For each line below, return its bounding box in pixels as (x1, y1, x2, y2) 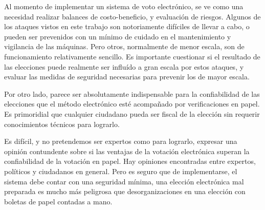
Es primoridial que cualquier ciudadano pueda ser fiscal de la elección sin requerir (4, 108, 260, 119)
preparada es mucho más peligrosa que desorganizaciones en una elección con (4, 186, 246, 197)
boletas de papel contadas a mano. (4, 196, 113, 206)
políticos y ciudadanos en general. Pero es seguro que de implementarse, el (4, 165, 237, 176)
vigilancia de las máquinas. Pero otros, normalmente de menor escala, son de (4, 41, 245, 52)
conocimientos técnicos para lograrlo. (4, 118, 120, 129)
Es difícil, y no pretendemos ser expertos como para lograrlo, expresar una (4, 136, 237, 146)
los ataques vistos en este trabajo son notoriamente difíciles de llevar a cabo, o (4, 21, 250, 32)
